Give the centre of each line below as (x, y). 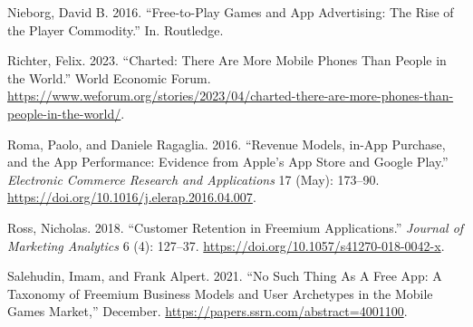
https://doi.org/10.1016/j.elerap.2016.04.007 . (132, 197)
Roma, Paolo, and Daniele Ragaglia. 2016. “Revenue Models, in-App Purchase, (227, 144)
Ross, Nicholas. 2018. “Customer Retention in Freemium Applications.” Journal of (236, 227)
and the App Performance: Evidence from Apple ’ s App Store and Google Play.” (228, 162)
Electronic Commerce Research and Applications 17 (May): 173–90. (193, 179)
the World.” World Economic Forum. (109, 77)
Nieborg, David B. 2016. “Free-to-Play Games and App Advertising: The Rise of (231, 12)
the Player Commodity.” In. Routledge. (116, 29)
